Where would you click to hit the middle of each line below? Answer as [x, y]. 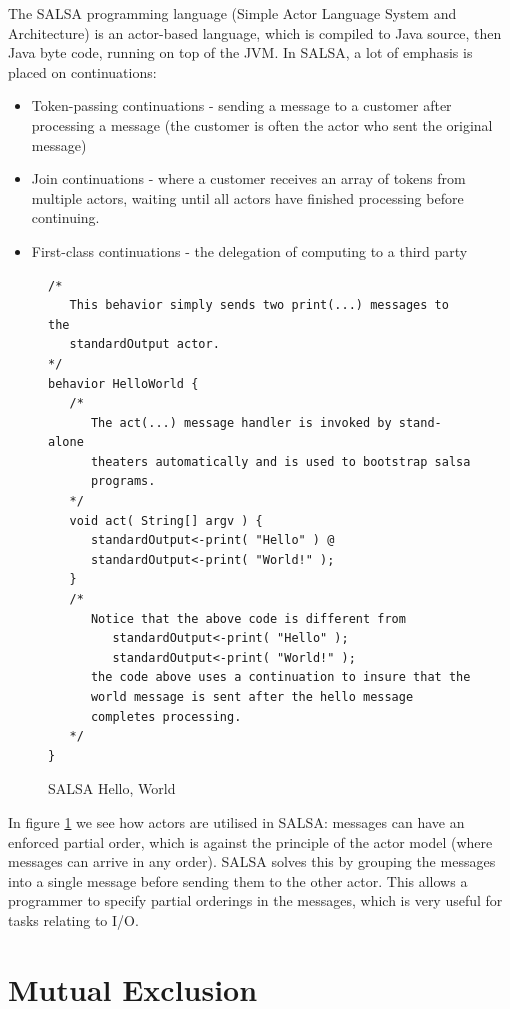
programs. [123, 481]
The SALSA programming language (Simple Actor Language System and [232, 13]
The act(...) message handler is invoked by [241, 422]
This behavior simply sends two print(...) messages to [259, 305]
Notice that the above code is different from [248, 618]
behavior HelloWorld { [123, 383]
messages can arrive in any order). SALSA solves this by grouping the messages [252, 861]
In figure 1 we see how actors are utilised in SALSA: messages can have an [236, 821]
